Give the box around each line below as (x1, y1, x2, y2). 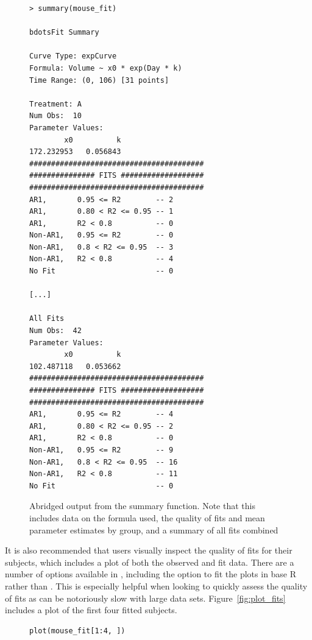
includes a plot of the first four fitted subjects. (5, 603, 177, 616)
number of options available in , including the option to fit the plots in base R (5, 568, 297, 580)
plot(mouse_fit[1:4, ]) (29, 626, 126, 635)
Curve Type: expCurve (29, 52, 117, 61)
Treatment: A (29, 99, 82, 108)
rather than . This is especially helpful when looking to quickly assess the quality (5, 579, 308, 592)
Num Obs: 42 (29, 326, 82, 336)
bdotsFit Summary (29, 28, 99, 37)
